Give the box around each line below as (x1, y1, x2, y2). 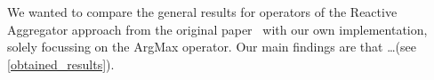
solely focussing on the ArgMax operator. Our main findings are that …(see (7, 37, 416, 56)
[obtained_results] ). (7, 54, 115, 73)
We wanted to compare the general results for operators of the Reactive (7, 3, 398, 20)
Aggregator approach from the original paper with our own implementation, (7, 20, 428, 38)
